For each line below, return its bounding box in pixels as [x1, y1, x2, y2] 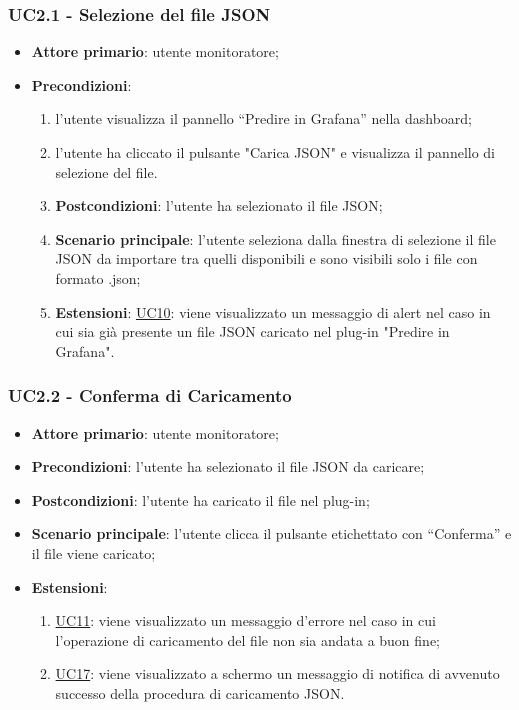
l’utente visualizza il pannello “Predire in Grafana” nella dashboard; [55, 108, 472, 129]
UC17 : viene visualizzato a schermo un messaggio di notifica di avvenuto [55, 663, 500, 684]
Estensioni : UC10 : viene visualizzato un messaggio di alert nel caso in [55, 301, 491, 322]
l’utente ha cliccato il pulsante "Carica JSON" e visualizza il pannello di [55, 142, 496, 162]
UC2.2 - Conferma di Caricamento [8, 383, 292, 408]
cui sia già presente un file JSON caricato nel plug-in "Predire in [55, 321, 450, 342]
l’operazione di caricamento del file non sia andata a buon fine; [55, 629, 440, 650]
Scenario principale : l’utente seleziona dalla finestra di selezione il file [55, 228, 496, 249]
